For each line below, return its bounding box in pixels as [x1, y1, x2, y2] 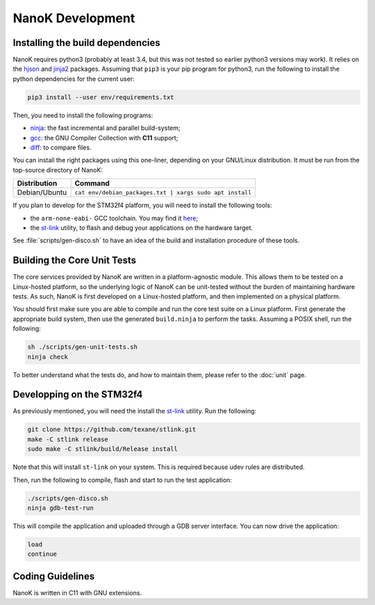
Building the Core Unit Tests [12, 254, 137, 267]
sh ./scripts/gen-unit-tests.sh [27, 343, 138, 351]
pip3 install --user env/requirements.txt [27, 93, 174, 101]
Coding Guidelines [12, 570, 95, 582]
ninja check [27, 353, 69, 360]
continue [27, 550, 58, 558]
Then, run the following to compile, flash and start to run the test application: [12, 476, 233, 484]
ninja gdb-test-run [27, 504, 94, 512]
